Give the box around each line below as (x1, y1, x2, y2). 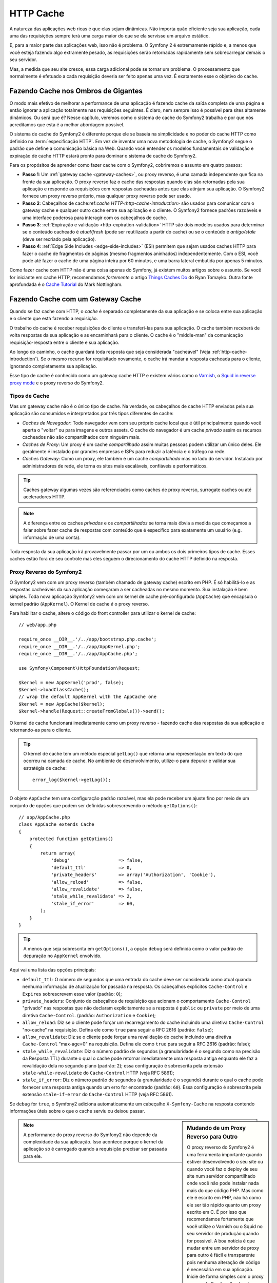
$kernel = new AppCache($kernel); (18, 701, 105, 707)
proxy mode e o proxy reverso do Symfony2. (9, 380, 104, 386)
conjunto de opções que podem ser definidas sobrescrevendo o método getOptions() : (9, 802, 197, 808)
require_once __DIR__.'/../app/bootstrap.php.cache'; (18, 636, 156, 643)
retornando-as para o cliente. (9, 727, 72, 733)
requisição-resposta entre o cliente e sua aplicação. (9, 339, 120, 345)
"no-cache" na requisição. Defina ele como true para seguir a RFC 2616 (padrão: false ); (22, 1026, 213, 1033)
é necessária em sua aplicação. (187, 1267, 254, 1273)
